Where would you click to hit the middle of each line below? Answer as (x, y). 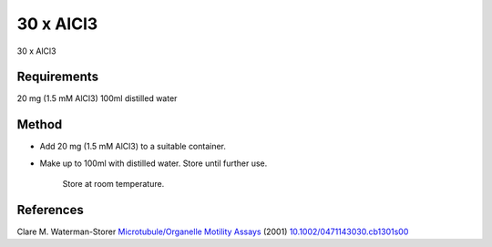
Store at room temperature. (113, 184)
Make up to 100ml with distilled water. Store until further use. (154, 163)
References (50, 210)
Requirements (58, 77)
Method (40, 124)
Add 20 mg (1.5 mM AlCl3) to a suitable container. (133, 147)
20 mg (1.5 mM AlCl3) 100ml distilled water (97, 98)
